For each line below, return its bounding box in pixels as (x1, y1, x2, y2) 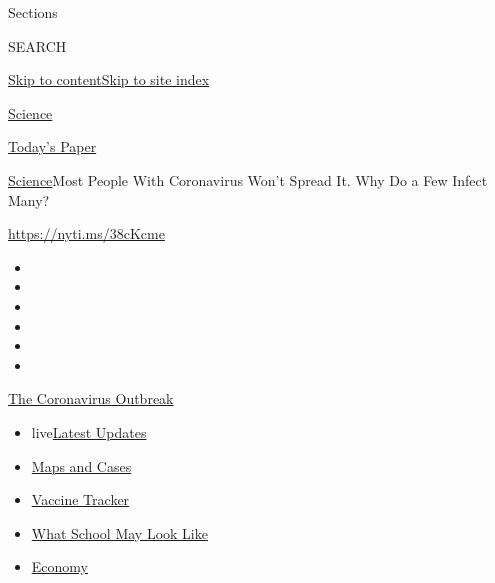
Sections (8, 2, 58, 22)
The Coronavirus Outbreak (8, 388, 174, 409)
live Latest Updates (31, 421, 147, 442)
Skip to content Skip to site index (8, 69, 210, 90)
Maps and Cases (31, 455, 132, 476)
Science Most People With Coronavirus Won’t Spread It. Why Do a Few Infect (8, 169, 488, 190)
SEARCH (8, 35, 67, 56)
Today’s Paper (8, 136, 97, 157)
